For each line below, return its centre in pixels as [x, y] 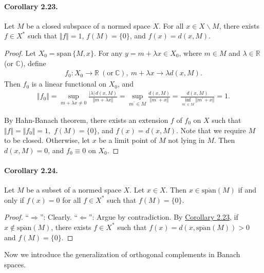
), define [33, 63]
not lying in [186, 140]
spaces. [15, 264]
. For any [108, 52]
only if [14, 199]
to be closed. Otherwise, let [47, 140]
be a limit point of [128, 140]
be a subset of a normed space [74, 190]
